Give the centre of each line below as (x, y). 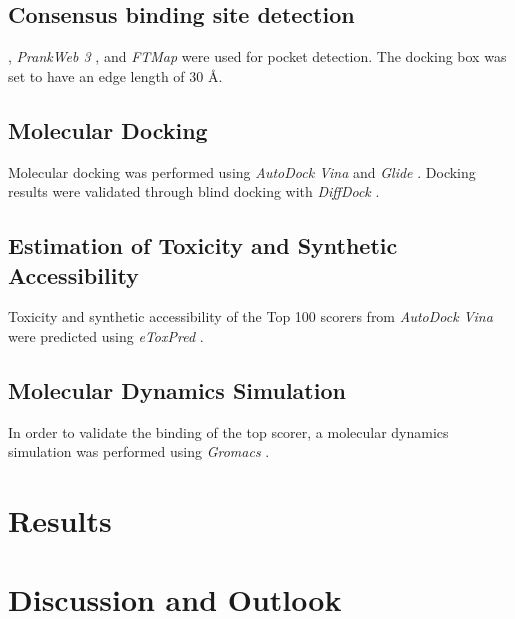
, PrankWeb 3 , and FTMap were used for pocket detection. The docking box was (257, 56)
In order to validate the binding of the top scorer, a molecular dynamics (228, 431)
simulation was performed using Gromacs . (139, 451)
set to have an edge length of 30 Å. (115, 75)
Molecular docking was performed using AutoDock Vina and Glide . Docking (242, 171)
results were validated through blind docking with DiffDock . (194, 191)
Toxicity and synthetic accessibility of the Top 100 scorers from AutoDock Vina (250, 316)
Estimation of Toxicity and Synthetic (203, 245)
